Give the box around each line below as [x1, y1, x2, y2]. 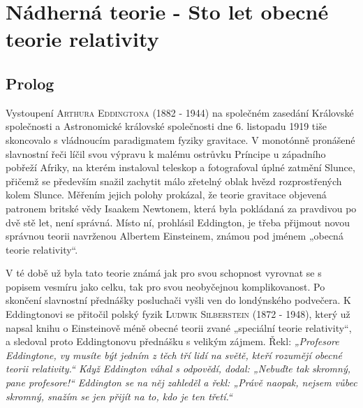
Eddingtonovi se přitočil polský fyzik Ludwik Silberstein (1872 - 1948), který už [6, 307, 350, 321]
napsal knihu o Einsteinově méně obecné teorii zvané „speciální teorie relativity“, [6, 320, 352, 335]
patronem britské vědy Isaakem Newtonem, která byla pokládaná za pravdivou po [6, 201, 357, 215]
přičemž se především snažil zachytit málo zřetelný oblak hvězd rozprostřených [6, 173, 342, 188]
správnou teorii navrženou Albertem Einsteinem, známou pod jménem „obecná [6, 228, 343, 243]
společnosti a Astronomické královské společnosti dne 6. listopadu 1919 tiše [6, 119, 327, 133]
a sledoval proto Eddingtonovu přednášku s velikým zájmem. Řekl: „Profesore [6, 334, 339, 349]
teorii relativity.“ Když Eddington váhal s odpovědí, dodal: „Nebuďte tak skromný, [6, 361, 351, 376]
